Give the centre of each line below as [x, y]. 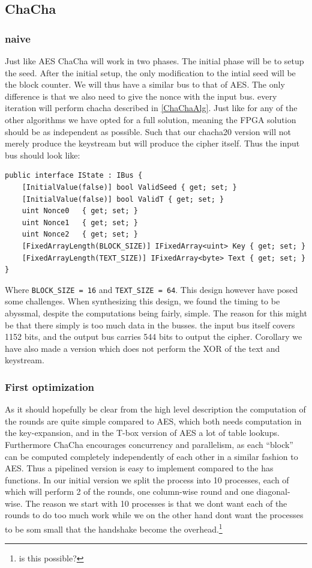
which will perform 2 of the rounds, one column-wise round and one [129, 491]
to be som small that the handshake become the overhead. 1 [114, 528]
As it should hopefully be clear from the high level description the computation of [155, 409]
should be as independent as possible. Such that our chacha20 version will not [148, 131]
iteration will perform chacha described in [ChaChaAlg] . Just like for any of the [151, 108]
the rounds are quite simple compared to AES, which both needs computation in [153, 421]
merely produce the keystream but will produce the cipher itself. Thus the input [152, 143]
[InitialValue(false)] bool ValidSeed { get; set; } [129, 187]
